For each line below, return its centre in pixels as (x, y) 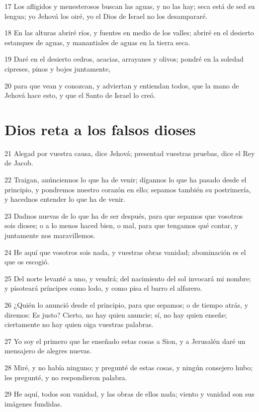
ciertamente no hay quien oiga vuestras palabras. (79, 324)
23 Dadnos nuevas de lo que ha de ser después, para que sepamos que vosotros (124, 215)
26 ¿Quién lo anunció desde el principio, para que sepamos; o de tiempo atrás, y (127, 305)
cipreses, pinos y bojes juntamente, (58, 68)
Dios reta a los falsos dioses (100, 129)
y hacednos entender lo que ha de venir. (65, 199)
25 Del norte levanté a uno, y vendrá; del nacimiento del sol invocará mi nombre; (128, 278)
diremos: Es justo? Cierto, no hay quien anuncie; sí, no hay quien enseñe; (116, 314)
